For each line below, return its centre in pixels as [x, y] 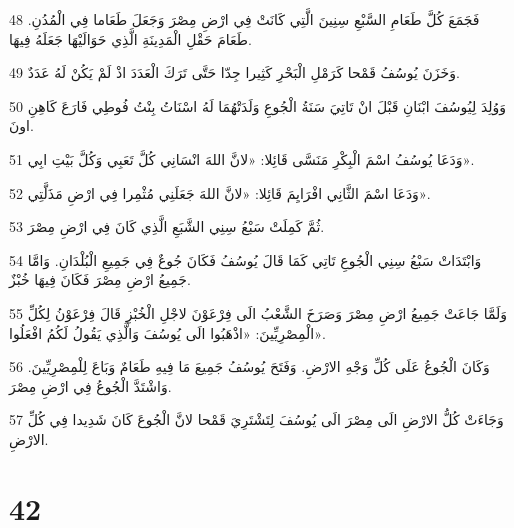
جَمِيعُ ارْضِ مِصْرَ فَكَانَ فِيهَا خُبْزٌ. [100, 279]
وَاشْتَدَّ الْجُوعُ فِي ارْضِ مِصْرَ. [90, 385]
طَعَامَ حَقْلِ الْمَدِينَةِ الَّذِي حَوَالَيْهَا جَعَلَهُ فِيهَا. [130, 38]
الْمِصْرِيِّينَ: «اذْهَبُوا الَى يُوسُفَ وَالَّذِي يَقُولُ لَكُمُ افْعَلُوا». [167, 332]
